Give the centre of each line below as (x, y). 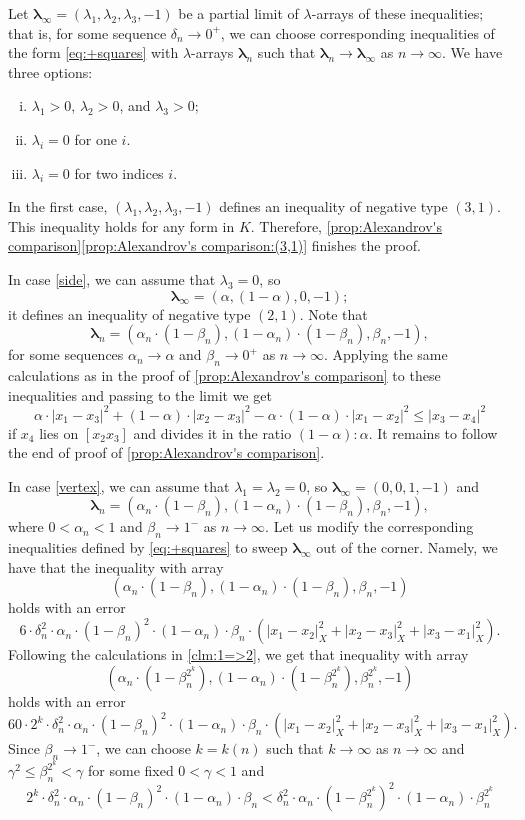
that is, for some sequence (87, 32)
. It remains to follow (433, 432)
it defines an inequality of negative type (129, 313)
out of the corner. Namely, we (407, 547)
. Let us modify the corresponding (369, 526)
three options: (50, 71)
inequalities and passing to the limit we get (140, 394)
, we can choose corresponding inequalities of (357, 32)
